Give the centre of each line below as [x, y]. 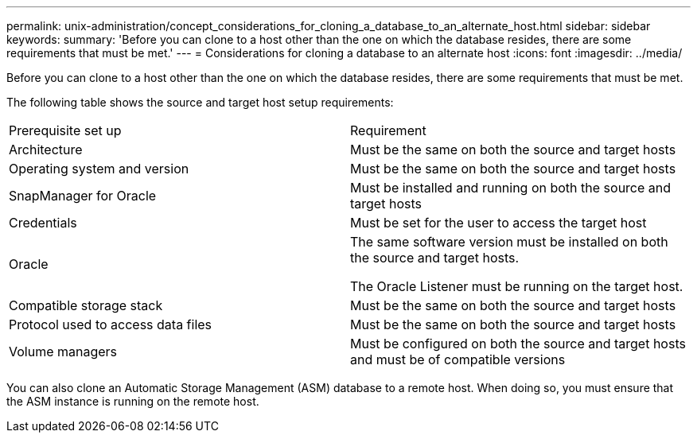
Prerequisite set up [65, 130]
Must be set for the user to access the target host [498, 223]
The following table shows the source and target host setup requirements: [200, 102]
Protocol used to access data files [111, 324]
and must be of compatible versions [458, 359]
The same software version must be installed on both [509, 242]
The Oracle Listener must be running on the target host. [517, 286]
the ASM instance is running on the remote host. [133, 401]
